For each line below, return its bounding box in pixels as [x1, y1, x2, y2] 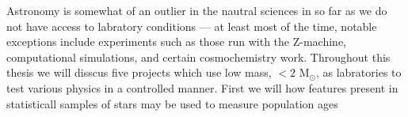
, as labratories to [315, 64, 402, 81]
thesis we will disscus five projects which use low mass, [6, 64, 272, 81]
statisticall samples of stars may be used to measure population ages [6, 95, 338, 111]
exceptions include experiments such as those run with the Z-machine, [6, 33, 346, 50]
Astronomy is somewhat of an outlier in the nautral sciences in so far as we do [6, 2, 387, 18]
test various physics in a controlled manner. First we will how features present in [6, 79, 398, 96]
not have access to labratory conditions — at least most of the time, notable [6, 17, 377, 34]
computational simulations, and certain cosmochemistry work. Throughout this [6, 48, 391, 65]
